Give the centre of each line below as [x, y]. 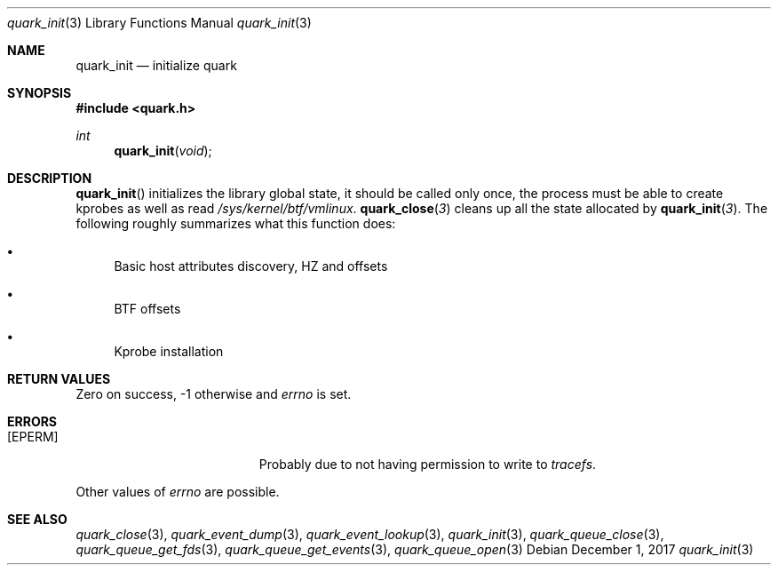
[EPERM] [33, 437]
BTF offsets [147, 309]
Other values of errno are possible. [178, 492]
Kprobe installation [169, 351]
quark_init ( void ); [163, 151]
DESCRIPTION [50, 178]
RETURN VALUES [59, 379]
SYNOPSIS [40, 93]
